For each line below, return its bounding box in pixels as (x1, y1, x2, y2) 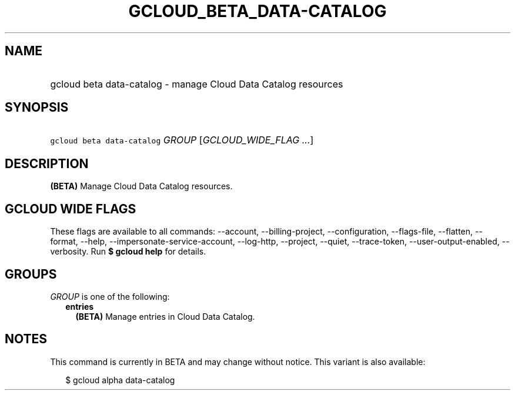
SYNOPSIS (5, 100, 69, 115)
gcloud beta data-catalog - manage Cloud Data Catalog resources (50, 78, 343, 90)
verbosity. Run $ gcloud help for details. (50, 246, 206, 257)
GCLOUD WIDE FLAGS (5, 201, 136, 216)
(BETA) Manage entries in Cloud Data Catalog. (75, 311, 255, 322)
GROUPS (5, 266, 57, 282)
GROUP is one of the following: (50, 291, 170, 302)
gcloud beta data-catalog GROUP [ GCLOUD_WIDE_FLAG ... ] (50, 134, 314, 146)
